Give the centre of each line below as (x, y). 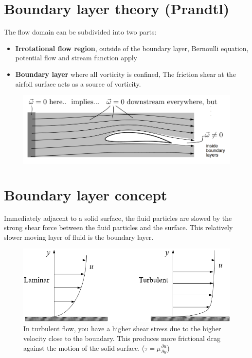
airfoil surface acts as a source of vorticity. (78, 83)
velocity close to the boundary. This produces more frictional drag (122, 338)
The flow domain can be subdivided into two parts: (80, 32)
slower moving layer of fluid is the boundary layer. (79, 237)
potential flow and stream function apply (76, 58)
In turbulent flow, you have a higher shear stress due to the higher (122, 329)
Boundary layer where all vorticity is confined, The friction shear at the (126, 74)
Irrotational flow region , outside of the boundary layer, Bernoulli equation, (132, 48)
